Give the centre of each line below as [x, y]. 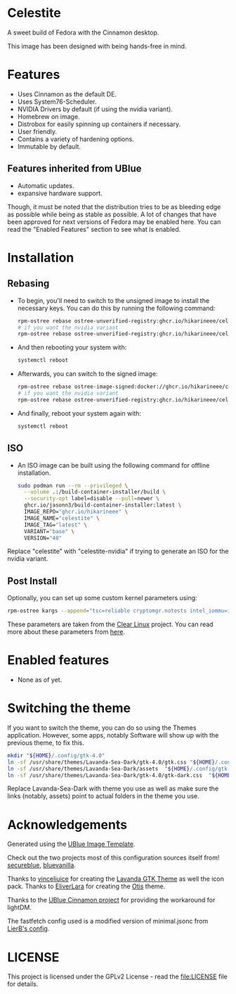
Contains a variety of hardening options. [76, 139]
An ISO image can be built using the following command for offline [113, 465]
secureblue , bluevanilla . [41, 865]
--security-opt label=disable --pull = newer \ [92, 499]
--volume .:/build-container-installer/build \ [95, 492]
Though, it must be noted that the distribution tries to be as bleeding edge [114, 206]
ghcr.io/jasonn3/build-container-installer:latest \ [103, 505]
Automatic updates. [46, 185]
